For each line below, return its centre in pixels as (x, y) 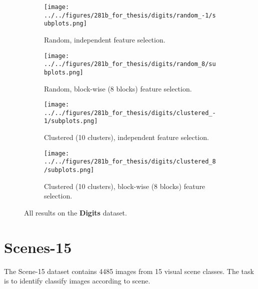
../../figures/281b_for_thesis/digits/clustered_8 (130, 162)
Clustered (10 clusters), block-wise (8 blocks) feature (125, 186)
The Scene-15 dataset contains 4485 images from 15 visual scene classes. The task (129, 271)
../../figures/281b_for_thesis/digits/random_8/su (130, 64)
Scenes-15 (38, 247)
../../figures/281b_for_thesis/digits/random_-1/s (130, 15)
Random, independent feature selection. (105, 39)
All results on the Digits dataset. (75, 212)
